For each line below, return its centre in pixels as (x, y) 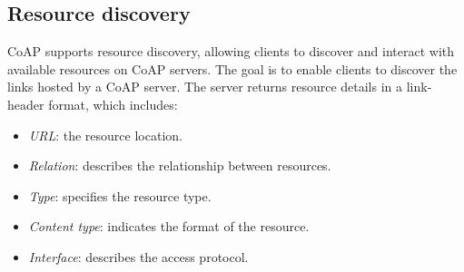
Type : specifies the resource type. (120, 195)
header (26, 104)
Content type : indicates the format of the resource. (169, 226)
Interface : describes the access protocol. (138, 256)
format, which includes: (113, 104)
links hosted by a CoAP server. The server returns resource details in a (205, 87)
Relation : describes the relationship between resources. (180, 165)
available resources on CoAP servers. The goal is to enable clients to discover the (232, 68)
